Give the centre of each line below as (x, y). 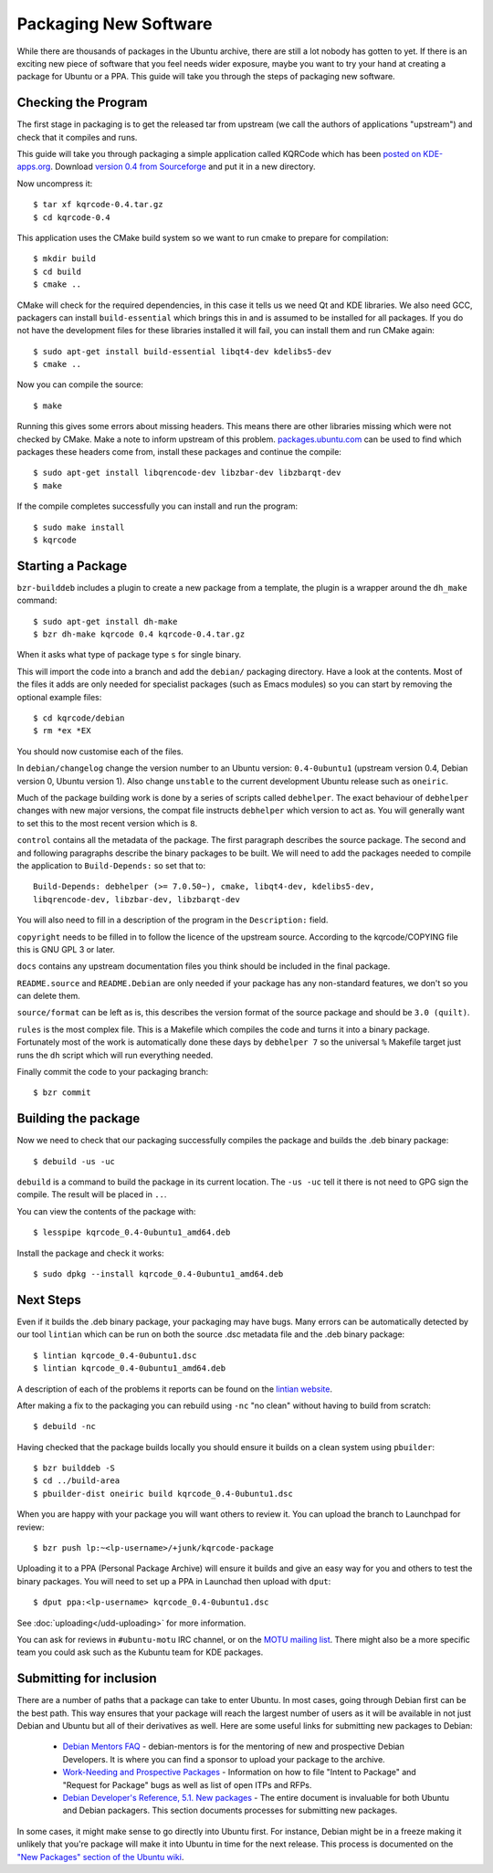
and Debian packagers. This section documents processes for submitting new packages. (230, 1810)
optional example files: (59, 697)
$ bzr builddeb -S (74, 1468)
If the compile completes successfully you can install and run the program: (157, 506)
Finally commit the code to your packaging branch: (113, 1072)
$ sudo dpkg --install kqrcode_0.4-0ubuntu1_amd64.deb (158, 1274)
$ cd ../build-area (77, 1481)
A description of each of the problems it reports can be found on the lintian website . (175, 1389)
